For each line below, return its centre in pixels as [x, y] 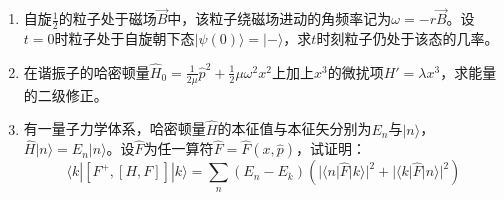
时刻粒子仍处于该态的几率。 [407, 38]
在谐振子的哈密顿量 [86, 71]
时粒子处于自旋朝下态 [124, 38]
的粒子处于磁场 [107, 18]
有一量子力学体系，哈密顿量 [114, 128]
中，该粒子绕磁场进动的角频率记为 [279, 18]
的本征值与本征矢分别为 [294, 128]
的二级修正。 [65, 94]
